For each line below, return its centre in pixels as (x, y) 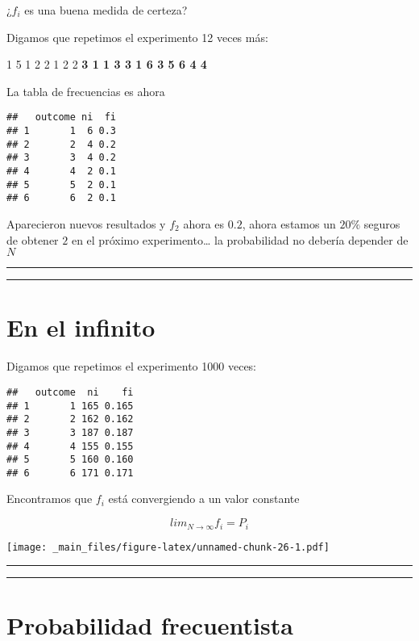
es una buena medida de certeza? (106, 10)
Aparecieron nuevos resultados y (86, 223)
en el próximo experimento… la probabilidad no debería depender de (240, 239)
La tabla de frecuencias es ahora (86, 91)
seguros (382, 223)
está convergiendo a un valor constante (204, 499)
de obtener (33, 239)
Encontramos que (50, 499)
